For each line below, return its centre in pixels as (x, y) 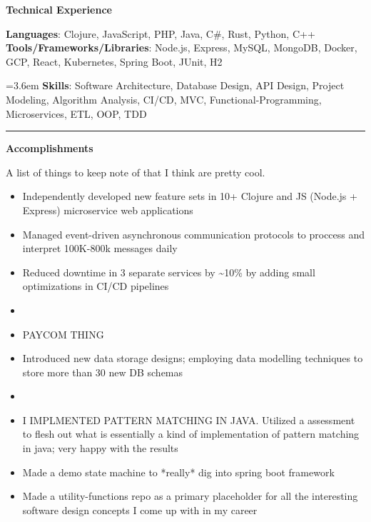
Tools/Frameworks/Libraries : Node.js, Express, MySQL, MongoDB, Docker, (182, 47)
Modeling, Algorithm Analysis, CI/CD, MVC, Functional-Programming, (164, 99)
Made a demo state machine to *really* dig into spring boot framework (178, 472)
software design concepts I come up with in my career (140, 510)
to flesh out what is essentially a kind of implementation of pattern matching (191, 434)
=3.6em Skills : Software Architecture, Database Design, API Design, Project (175, 85)
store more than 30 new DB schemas (103, 372)
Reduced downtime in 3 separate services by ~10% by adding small (169, 272)
